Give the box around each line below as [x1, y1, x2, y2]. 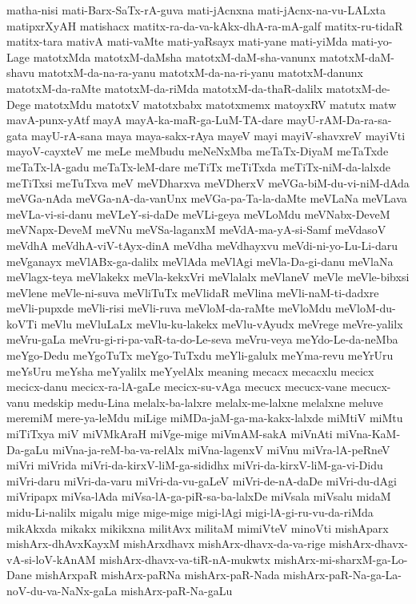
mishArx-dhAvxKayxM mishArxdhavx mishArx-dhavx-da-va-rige [6, 535, 326, 552]
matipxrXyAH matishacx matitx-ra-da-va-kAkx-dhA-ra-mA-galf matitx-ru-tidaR [6, 17, 403, 34]
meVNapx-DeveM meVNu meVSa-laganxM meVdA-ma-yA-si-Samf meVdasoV [6, 221, 386, 238]
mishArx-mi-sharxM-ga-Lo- [274, 550, 408, 567]
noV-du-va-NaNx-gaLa [6, 582, 118, 598]
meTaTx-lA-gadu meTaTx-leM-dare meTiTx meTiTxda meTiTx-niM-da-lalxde [6, 158, 390, 175]
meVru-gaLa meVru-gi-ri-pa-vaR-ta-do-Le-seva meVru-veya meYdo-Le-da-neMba [6, 331, 398, 348]
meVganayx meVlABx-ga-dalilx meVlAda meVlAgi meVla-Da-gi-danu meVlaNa [6, 252, 394, 269]
